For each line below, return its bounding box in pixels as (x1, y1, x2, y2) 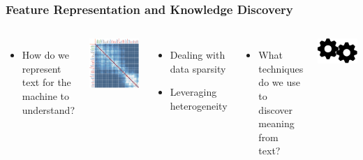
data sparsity (170, 61, 226, 75)
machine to (22, 89, 70, 103)
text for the (22, 75, 71, 89)
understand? (22, 102, 75, 117)
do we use (258, 75, 300, 89)
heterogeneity (170, 99, 228, 112)
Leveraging (170, 85, 217, 99)
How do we (22, 48, 70, 62)
